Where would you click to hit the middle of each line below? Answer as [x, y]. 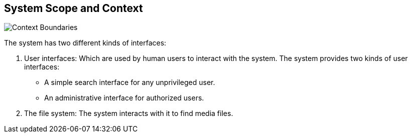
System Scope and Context [74, 8]
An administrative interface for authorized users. [124, 98]
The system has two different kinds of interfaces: [85, 43]
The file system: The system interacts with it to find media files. [129, 113]
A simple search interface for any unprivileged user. [130, 82]
